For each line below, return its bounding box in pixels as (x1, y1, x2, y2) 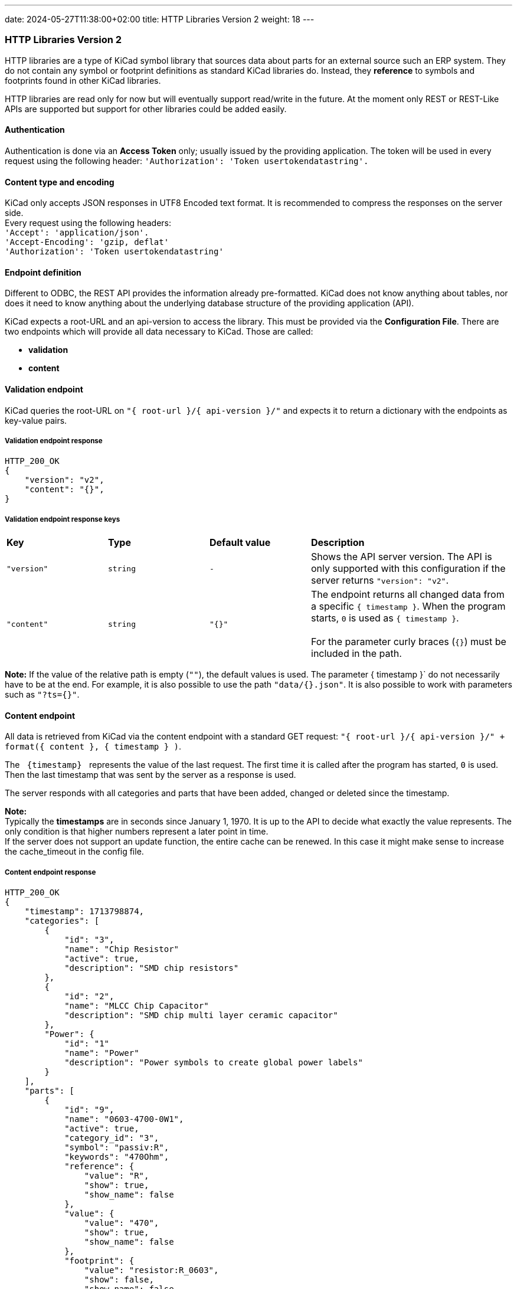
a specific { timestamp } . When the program (311, 600, 506, 613)
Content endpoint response (5, 868, 96, 876)
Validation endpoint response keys (5, 515, 120, 524)
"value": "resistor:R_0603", (84, 1265, 219, 1275)
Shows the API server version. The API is (311, 551, 492, 563)
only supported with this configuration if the (311, 562, 506, 575)
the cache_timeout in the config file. (5, 846, 144, 857)
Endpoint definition (5, 267, 81, 277)
